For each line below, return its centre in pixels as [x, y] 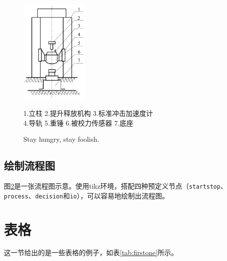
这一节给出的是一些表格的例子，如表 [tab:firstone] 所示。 [91, 252]
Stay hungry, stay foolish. [61, 139]
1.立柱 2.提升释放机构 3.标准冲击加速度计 [88, 113]
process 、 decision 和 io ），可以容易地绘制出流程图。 [86, 195]
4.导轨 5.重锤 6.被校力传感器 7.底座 [78, 122]
